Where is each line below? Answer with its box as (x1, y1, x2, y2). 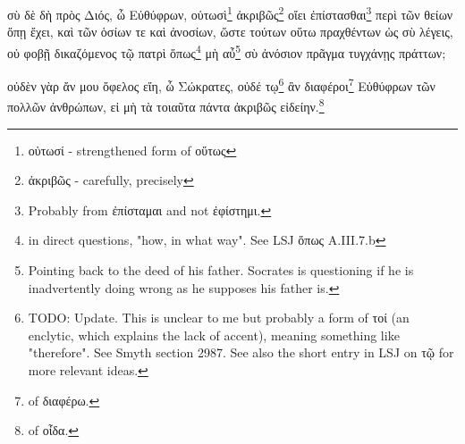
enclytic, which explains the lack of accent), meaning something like (28, 325, 400, 344)
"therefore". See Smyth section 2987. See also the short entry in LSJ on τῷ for (28, 343, 454, 362)
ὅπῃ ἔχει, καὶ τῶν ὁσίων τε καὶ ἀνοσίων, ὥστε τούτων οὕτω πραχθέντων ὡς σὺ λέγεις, (7, 22, 453, 41)
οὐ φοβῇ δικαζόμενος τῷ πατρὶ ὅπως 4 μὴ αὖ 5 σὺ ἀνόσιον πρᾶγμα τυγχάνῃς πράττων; (7, 40, 446, 62)
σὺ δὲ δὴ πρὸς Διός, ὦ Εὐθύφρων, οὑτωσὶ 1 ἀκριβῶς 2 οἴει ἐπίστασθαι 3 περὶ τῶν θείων (7, 3, 453, 23)
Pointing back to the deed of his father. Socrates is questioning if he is (28, 260, 414, 279)
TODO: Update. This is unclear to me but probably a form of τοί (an (28, 308, 410, 327)
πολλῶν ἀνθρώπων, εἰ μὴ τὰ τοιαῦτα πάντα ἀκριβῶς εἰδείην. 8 (7, 95, 325, 115)
